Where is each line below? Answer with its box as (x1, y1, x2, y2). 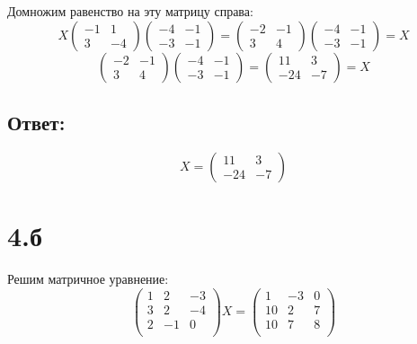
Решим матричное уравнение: (7, 269, 169, 287)
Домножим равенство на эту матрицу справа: (7, 2, 253, 20)
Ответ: (7, 108, 66, 136)
